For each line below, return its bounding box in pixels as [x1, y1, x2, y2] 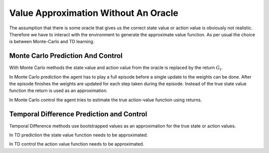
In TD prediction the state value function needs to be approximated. [9, 132, 148, 138]
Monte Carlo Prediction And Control [9, 52, 123, 60]
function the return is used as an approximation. [9, 87, 108, 94]
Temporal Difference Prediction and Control [9, 110, 147, 118]
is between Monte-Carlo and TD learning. [9, 39, 95, 45]
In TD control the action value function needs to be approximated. [9, 141, 144, 147]
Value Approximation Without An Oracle [9, 7, 179, 18]
